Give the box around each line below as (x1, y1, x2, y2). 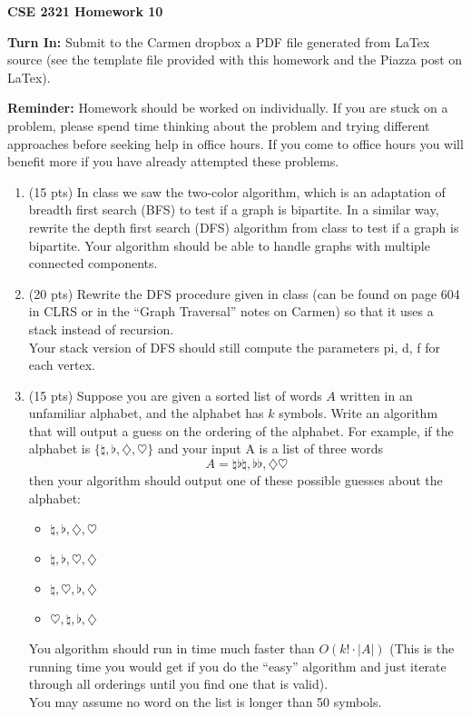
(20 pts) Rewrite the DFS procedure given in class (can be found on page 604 (28, 284, 460, 303)
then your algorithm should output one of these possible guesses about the (28, 471, 443, 490)
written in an (339, 385, 413, 404)
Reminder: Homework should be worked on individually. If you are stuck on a (7, 98, 448, 117)
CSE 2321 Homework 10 (7, 2, 163, 20)
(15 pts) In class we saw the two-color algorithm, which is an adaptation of (28, 182, 446, 201)
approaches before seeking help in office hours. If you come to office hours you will (7, 134, 464, 153)
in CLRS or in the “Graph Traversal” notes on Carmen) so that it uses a (28, 302, 434, 321)
